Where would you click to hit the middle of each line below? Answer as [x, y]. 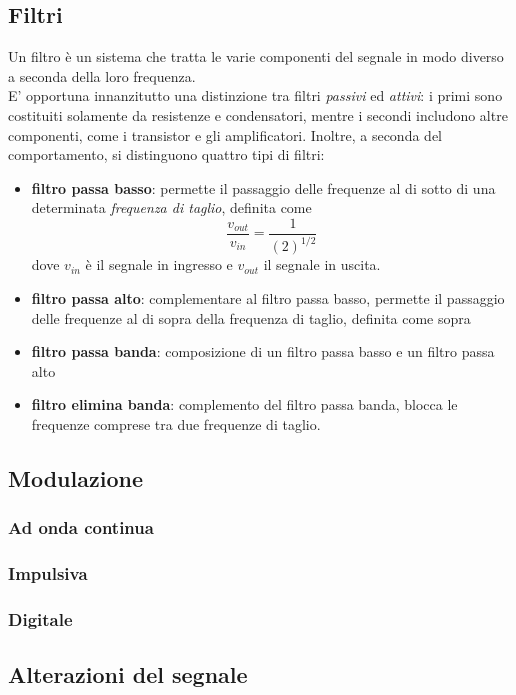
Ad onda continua [81, 527]
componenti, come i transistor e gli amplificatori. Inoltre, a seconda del [225, 134]
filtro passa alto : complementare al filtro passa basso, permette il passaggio [268, 297]
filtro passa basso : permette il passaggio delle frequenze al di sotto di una [263, 187]
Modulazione [75, 477]
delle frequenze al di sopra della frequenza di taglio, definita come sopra [251, 317]
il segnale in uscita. [322, 264]
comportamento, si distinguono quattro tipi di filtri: [166, 154]
